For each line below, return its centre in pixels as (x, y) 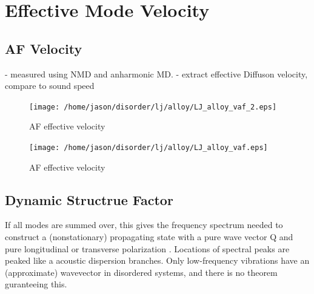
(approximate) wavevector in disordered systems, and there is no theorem (141, 272)
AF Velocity (44, 48)
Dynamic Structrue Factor (89, 199)
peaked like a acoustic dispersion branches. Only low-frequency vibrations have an (157, 260)
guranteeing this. (36, 284)
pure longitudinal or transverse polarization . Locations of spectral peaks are (147, 248)
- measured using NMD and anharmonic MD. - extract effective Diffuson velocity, (156, 73)
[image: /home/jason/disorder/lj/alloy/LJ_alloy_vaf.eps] (149, 148)
